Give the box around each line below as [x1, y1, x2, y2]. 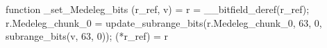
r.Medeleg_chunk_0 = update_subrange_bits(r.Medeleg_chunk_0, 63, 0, [6, 15, 322, 29]
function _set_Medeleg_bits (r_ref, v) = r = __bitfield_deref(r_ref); [6, 2, 310, 16]
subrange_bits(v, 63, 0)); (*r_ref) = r [6, 29, 169, 43]
